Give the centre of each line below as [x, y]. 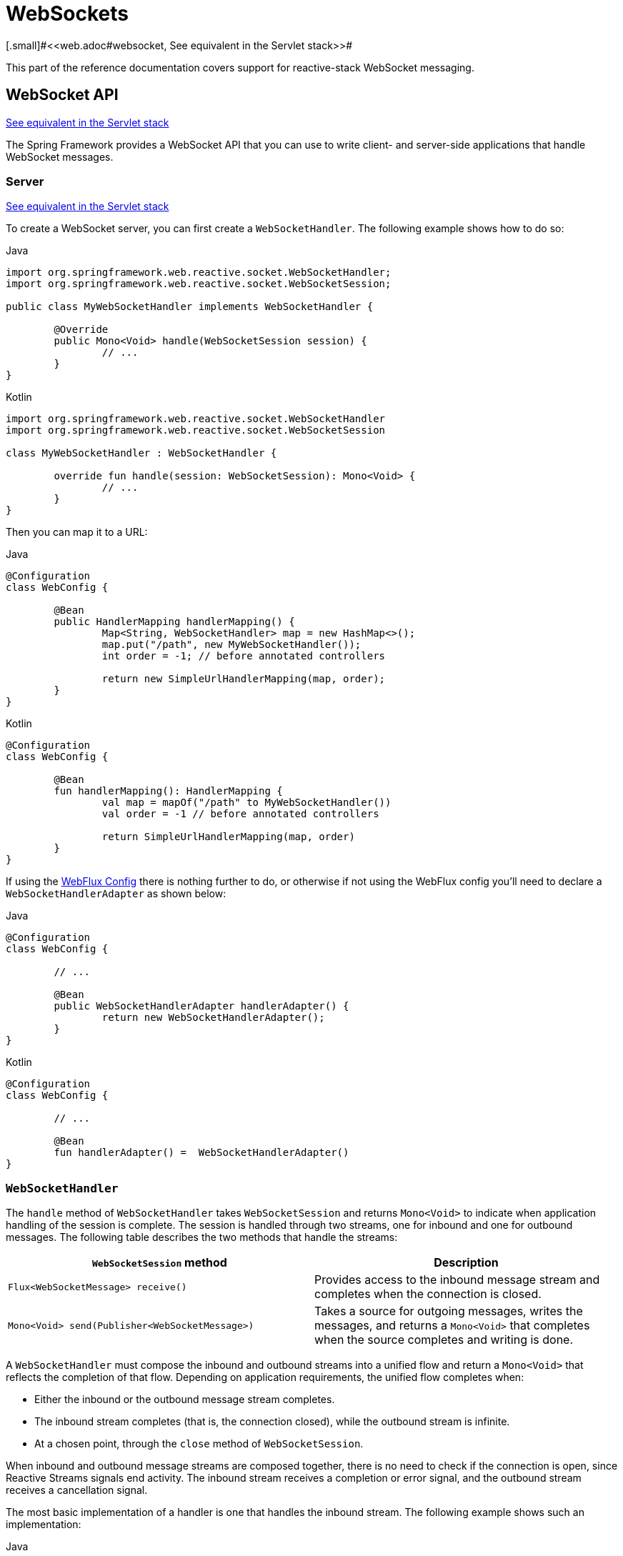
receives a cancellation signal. [77, 1490]
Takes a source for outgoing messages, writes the [449, 1311]
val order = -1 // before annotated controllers [240, 814]
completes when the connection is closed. [428, 1294]
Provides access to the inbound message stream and [457, 1280]
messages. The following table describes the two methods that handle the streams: [202, 1237]
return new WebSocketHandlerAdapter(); [213, 1018]
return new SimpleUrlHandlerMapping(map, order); [244, 679]
